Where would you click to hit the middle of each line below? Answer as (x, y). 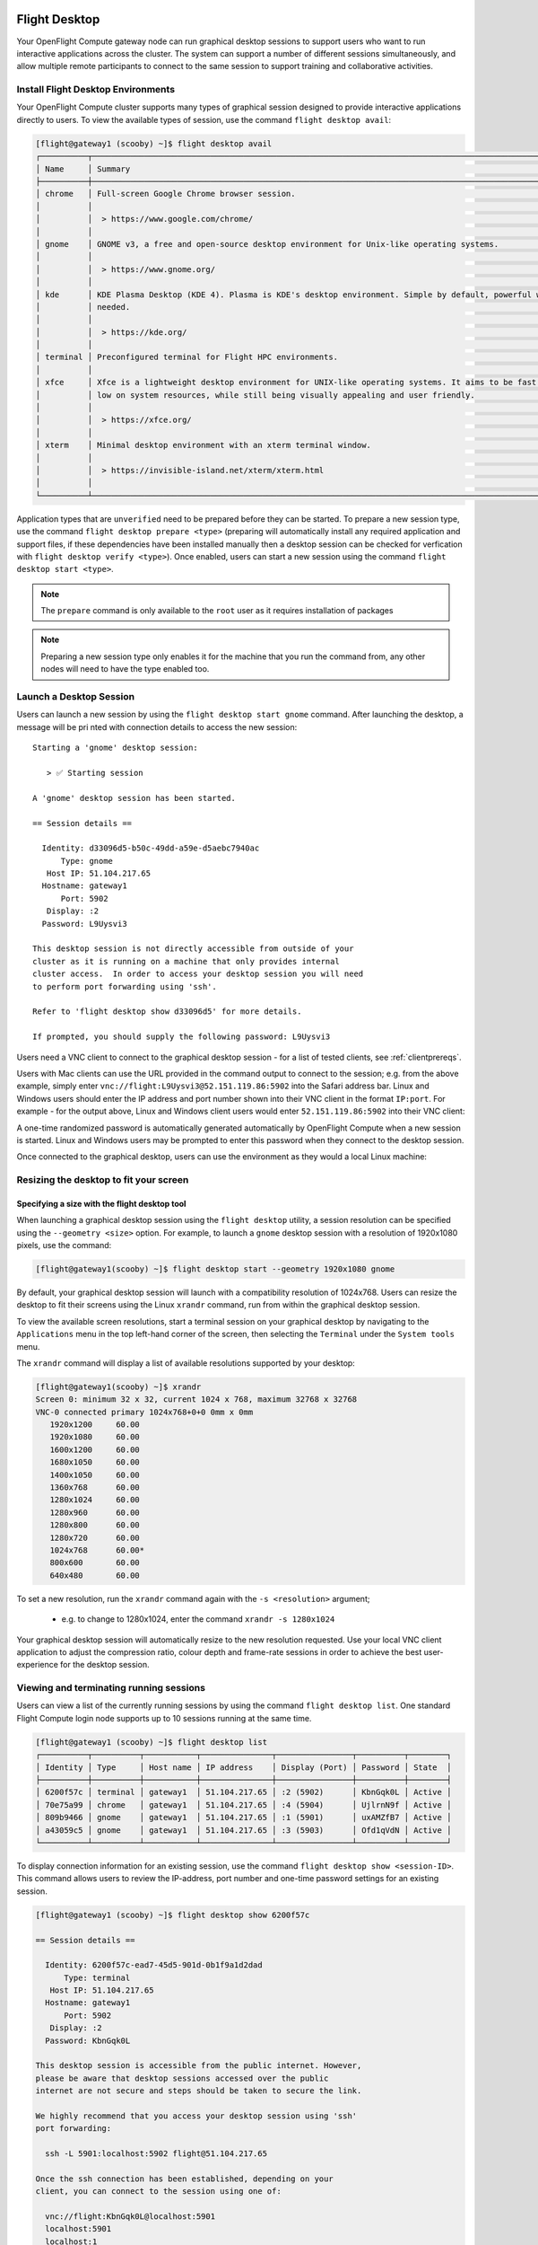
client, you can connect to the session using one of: (158, 2192)
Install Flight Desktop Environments (95, 90)
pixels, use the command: (64, 1246)
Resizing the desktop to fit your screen (103, 1180)
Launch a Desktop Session (75, 697)
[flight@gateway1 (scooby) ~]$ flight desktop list (152, 1742)
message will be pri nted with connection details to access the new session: (157, 726)
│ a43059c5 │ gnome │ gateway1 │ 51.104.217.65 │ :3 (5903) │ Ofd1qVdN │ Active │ (243, 1830)
